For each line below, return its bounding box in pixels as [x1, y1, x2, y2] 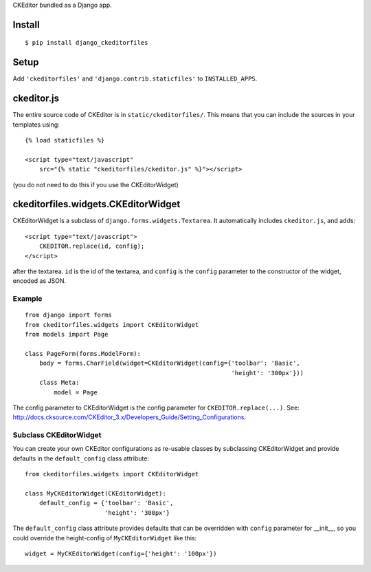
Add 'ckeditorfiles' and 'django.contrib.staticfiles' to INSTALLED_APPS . [12, 74, 258, 83]
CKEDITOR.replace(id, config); [38, 242, 145, 251]
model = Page [54, 388, 98, 396]
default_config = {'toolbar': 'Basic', [38, 499, 174, 507]
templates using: [12, 120, 60, 129]
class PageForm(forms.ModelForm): [25, 350, 141, 357]
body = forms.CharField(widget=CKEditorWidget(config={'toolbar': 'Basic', [38, 359, 300, 368]
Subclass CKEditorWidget [12, 430, 102, 440]
